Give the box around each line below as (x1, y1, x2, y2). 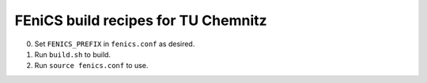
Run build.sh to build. (34, 49, 111, 59)
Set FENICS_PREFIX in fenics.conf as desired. (34, 39, 195, 49)
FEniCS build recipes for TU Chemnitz (14, 12, 268, 29)
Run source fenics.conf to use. (34, 61, 149, 70)
